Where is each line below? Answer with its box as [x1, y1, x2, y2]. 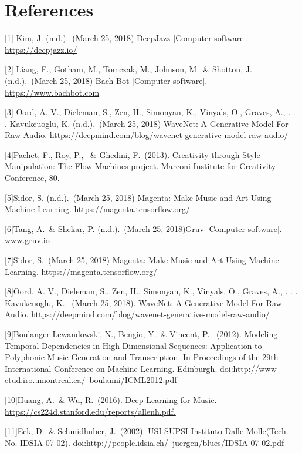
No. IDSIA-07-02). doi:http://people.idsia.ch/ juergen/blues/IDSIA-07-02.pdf [5, 436, 284, 448]
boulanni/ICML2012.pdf [89, 374, 177, 386]
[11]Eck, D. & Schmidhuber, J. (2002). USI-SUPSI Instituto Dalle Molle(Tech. [5, 425, 289, 437]
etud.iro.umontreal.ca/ [5, 374, 86, 386]
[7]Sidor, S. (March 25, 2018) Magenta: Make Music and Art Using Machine [5, 254, 279, 266]
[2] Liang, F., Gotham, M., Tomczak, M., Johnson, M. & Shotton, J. [5, 63, 252, 75]
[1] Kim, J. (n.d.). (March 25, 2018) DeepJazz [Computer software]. [5, 32, 249, 44]
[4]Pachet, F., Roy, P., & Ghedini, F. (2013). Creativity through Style [5, 148, 260, 160]
